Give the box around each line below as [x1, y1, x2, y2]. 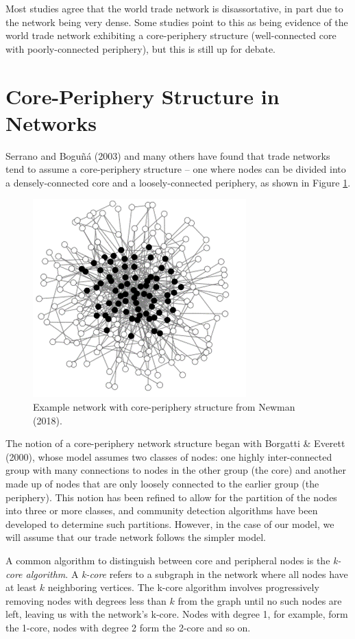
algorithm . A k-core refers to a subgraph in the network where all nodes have [25, 566, 348, 581]
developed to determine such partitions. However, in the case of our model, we [5, 516, 334, 531]
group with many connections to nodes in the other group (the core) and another [5, 463, 346, 477]
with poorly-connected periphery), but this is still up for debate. [5, 41, 276, 56]
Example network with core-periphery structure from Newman [33, 400, 295, 414]
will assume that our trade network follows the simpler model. [5, 530, 267, 544]
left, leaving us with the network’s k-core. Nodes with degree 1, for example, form [5, 607, 348, 621]
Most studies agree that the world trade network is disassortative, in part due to [5, 1, 343, 15]
